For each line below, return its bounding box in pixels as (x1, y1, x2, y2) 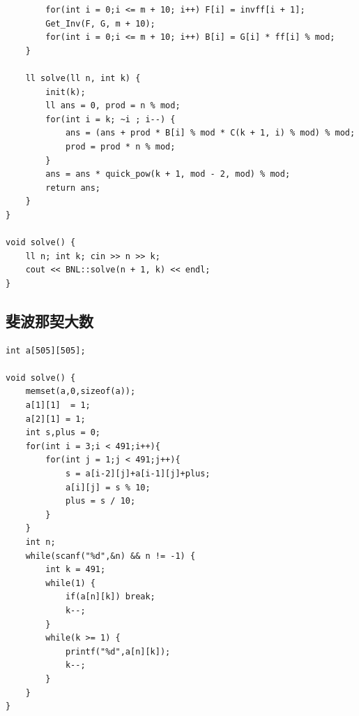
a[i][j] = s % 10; (65, 482, 151, 492)
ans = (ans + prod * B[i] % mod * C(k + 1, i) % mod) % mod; (65, 128, 356, 138)
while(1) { (45, 578, 96, 588)
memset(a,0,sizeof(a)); (25, 386, 136, 397)
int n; (25, 536, 56, 547)
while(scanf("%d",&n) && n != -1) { (25, 550, 196, 561)
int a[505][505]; (6, 345, 86, 356)
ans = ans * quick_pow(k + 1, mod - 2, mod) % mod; (45, 169, 291, 180)
